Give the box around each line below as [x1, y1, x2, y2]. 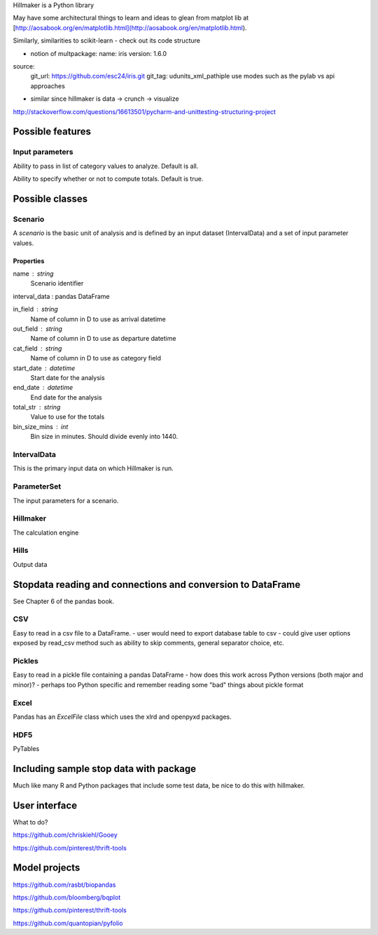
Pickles [13, 656, 38, 666]
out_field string [13, 324, 63, 332]
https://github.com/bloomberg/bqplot [13, 893, 121, 901]
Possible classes [13, 192, 87, 204]
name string [13, 269, 54, 278]
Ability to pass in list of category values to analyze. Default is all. [13, 162, 199, 170]
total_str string [13, 403, 61, 412]
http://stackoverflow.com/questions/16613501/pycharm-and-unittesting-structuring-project [13, 107, 276, 115]
